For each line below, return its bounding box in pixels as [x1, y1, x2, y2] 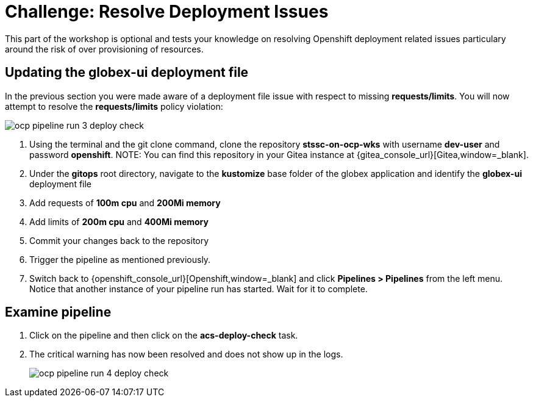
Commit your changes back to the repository [29, 235, 209, 246]
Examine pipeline [5, 304, 112, 320]
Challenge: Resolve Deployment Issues [5, 1, 329, 22]
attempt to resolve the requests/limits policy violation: [5, 101, 223, 112]
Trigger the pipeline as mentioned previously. [29, 254, 211, 265]
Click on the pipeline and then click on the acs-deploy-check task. [29, 330, 298, 341]
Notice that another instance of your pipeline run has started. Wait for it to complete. [29, 283, 368, 294]
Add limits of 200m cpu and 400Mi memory [29, 216, 209, 227]
